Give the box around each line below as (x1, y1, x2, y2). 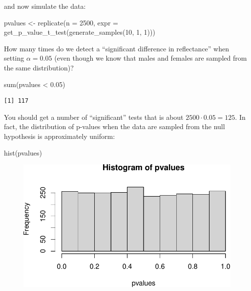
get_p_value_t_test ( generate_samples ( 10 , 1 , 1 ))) (4, 27, 155, 37)
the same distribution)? (4, 62, 74, 72)
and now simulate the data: (4, 1, 86, 11)
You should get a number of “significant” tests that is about (4, 112, 184, 122)
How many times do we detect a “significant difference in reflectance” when (4, 43, 229, 53)
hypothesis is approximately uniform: (4, 131, 115, 141)
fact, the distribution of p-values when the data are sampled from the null (4, 121, 225, 132)
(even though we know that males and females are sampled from (54, 53, 247, 63)
